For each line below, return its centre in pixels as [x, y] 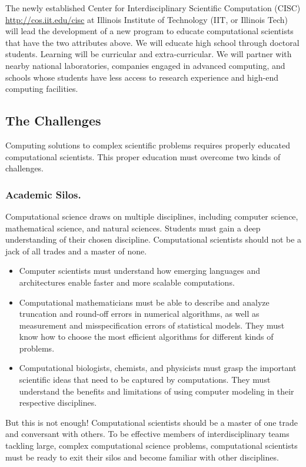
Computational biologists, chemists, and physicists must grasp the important [158, 368]
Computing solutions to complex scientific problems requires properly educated [148, 145]
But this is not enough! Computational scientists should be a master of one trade [152, 422]
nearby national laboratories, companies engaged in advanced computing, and [145, 65]
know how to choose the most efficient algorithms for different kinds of [146, 337]
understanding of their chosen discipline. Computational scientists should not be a [154, 239]
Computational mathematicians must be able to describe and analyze [144, 302]
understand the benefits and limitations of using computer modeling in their [157, 391]
